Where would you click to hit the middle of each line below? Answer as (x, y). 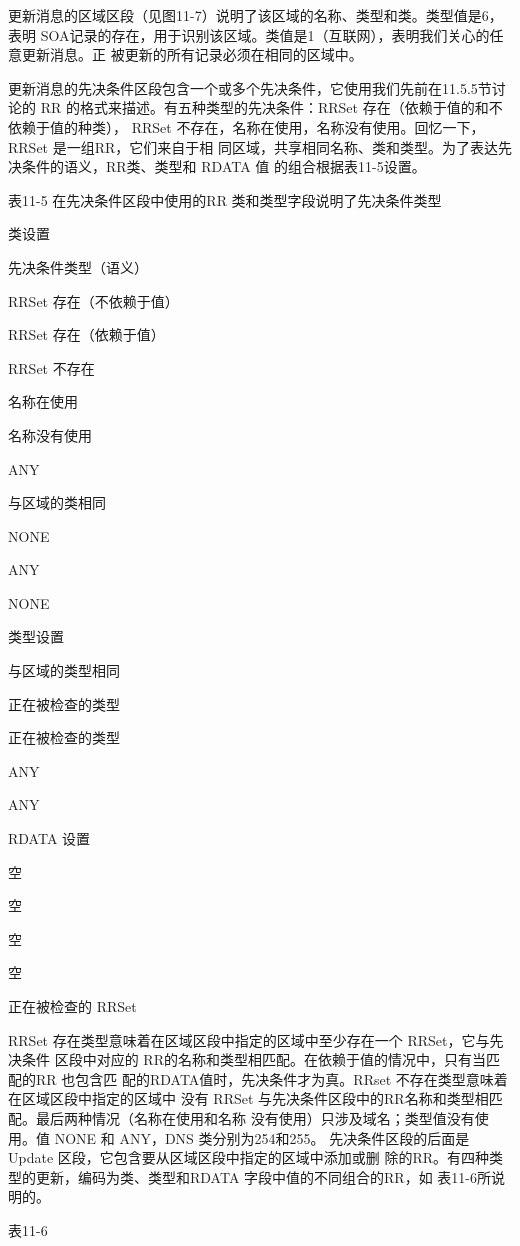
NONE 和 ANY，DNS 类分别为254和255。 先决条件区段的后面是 (262, 1137)
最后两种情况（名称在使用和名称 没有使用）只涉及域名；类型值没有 (255, 1117)
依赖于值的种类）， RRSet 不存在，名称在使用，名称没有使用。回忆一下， (246, 126)
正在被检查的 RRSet (72, 1006)
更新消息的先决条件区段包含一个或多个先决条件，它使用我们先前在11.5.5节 (250, 87)
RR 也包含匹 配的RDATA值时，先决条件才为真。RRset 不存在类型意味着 (271, 1078)
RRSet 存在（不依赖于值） (93, 300)
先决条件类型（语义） (78, 266)
